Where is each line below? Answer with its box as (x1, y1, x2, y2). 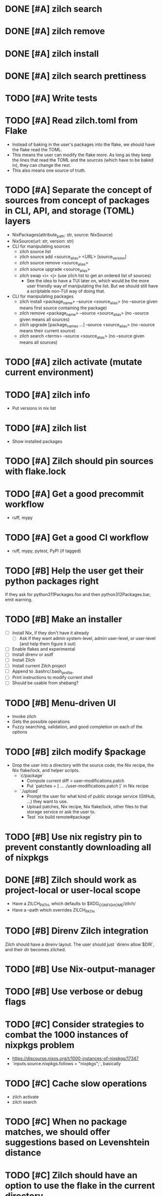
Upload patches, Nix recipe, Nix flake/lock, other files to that (26, 804, 148, 810)
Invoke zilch (12, 714, 36, 719)
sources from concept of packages (5, 195, 150, 206)
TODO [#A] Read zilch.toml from (5, 115, 138, 126)
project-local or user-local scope (5, 884, 141, 896)
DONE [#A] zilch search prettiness (5, 70, 146, 81)
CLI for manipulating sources (12, 243, 71, 249)
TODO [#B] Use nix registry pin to (5, 831, 143, 842)
